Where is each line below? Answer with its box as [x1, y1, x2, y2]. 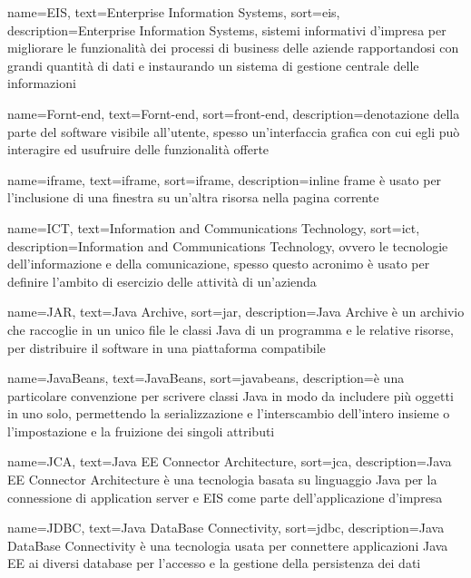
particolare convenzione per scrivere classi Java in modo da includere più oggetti [7, 386, 454, 405]
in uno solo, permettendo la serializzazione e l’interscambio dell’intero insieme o [7, 404, 450, 423]
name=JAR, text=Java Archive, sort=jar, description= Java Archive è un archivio [7, 302, 465, 321]
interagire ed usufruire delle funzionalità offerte [7, 140, 270, 159]
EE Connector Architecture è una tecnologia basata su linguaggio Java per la [7, 470, 437, 489]
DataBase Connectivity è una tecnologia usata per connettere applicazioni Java [7, 535, 448, 554]
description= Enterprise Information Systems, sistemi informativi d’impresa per [7, 20, 446, 39]
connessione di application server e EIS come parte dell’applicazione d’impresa [7, 487, 443, 506]
